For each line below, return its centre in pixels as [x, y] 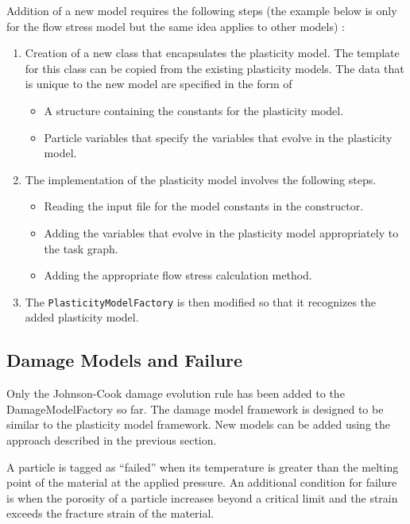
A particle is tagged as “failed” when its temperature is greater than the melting [203, 466]
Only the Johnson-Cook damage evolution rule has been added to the [176, 393]
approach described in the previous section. [112, 439]
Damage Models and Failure [125, 360]
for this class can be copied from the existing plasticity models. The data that [215, 68]
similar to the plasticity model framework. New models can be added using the [199, 424]
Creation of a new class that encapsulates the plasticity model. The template [212, 53]
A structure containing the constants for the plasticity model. [194, 110]
